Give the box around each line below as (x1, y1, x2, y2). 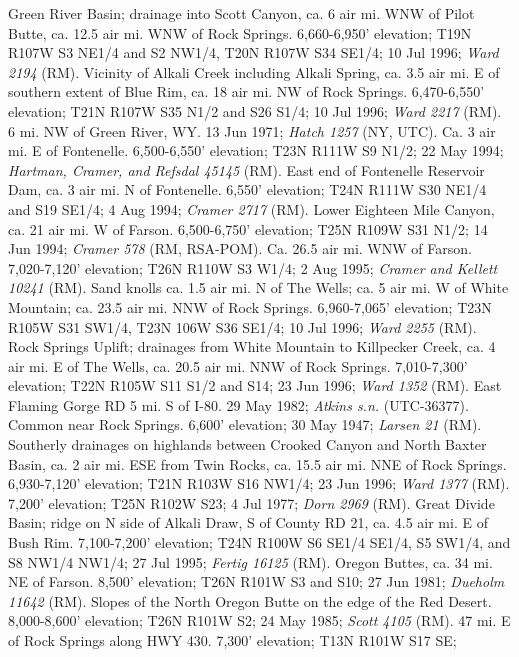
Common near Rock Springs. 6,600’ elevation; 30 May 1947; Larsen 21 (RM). (8, 414, 482, 435)
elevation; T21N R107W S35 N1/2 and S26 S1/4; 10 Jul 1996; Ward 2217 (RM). (8, 100, 502, 121)
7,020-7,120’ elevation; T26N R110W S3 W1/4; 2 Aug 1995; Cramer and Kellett (8, 257, 498, 278)
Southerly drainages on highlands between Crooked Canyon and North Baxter (8, 434, 487, 455)
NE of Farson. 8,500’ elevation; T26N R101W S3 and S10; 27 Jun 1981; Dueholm (8, 571, 505, 592)
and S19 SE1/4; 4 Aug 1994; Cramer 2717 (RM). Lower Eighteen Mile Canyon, (8, 198, 495, 219)
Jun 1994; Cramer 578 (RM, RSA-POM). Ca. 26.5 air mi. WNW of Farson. (8, 238, 472, 259)
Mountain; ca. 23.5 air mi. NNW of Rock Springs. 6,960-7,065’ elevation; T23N (8, 296, 492, 317)
